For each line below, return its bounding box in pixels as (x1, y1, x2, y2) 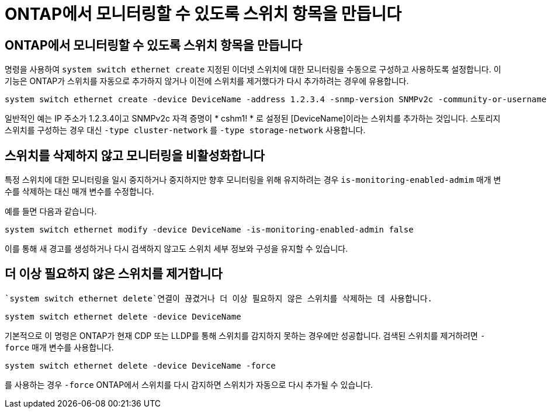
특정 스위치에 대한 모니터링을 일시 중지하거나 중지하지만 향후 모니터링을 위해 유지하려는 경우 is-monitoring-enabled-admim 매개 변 (5, 175, 501, 185)
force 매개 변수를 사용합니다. (5, 342, 114, 352)
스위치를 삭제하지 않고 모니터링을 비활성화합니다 (5, 148, 265, 163)
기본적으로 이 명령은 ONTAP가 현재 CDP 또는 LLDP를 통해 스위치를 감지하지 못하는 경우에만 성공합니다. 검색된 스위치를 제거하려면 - (5, 330, 486, 341)
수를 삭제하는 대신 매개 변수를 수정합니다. (5, 186, 154, 197)
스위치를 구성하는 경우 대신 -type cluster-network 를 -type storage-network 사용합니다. (5, 125, 366, 136)
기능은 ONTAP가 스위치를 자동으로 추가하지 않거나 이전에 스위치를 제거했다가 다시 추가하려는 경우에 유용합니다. (5, 76, 409, 86)
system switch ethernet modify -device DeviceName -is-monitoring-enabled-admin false (5, 225, 414, 235)
